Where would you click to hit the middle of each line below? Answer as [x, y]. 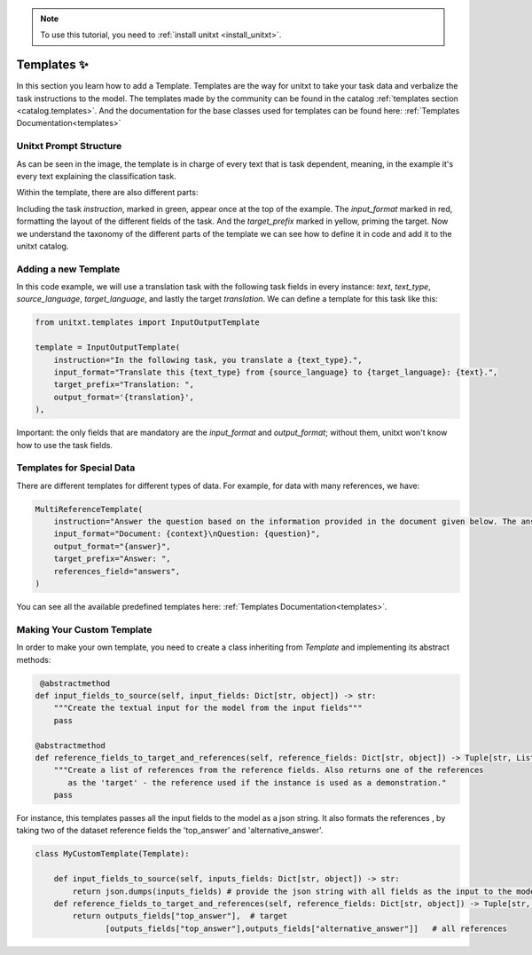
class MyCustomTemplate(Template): [112, 854]
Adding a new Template [68, 269]
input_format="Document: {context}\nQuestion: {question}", [187, 534]
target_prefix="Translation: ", [124, 385]
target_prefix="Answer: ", [113, 559]
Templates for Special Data [76, 468]
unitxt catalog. [43, 246]
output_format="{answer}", [113, 546]
